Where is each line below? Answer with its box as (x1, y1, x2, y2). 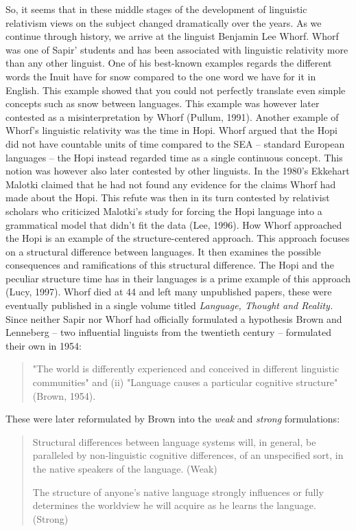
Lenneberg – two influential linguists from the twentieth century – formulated (5, 325, 331, 339)
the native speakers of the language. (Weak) (32, 462, 217, 475)
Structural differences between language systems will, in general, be (32, 434, 316, 449)
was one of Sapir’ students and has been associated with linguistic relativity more (5, 42, 348, 56)
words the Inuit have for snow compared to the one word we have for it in (5, 69, 316, 83)
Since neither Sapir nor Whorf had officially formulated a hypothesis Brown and (5, 311, 342, 326)
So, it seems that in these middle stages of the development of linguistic (5, 2, 307, 16)
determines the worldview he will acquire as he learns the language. (32, 498, 316, 512)
